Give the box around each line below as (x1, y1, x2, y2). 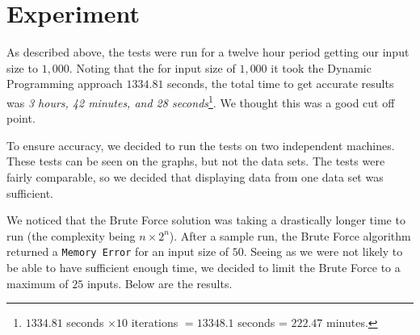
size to (6, 59, 38, 76)
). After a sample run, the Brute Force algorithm (169, 227, 411, 244)
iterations (131, 314, 178, 331)
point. (6, 110, 36, 127)
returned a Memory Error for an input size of (6, 243, 229, 260)
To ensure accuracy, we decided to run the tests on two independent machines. (6, 136, 395, 153)
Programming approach (6, 75, 123, 92)
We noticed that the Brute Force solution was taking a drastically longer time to (6, 211, 405, 228)
